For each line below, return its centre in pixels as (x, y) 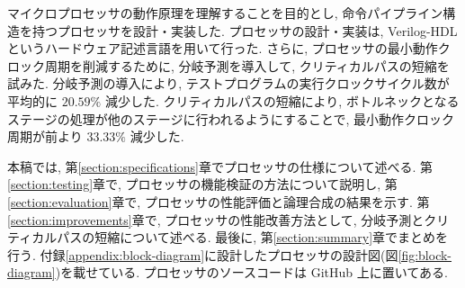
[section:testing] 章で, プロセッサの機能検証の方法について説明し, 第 (202, 184)
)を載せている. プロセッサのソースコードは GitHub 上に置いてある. (251, 272)
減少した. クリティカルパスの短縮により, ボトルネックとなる (282, 100)
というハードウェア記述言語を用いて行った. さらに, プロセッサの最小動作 (223, 48)
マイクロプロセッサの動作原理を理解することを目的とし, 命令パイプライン (225, 13)
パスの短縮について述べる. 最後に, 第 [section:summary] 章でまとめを (253, 237)
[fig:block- (425, 254)
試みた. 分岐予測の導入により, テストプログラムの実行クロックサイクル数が (228, 83)
